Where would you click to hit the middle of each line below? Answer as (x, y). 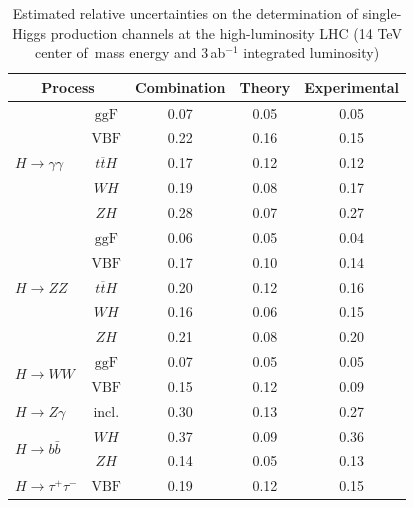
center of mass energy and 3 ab (130, 52)
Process (68, 86)
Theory (265, 86)
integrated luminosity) (311, 52)
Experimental (352, 86)
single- (382, 13)
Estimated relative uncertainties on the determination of (185, 13)
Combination (180, 86)
